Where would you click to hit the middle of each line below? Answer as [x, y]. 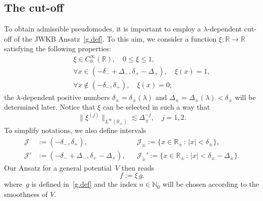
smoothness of [26, 194]
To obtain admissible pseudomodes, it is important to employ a [103, 29]
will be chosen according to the [211, 184]
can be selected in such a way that [156, 107]
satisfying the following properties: [58, 48]
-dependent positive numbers [65, 97]
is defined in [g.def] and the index [84, 184]
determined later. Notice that [50, 107]
